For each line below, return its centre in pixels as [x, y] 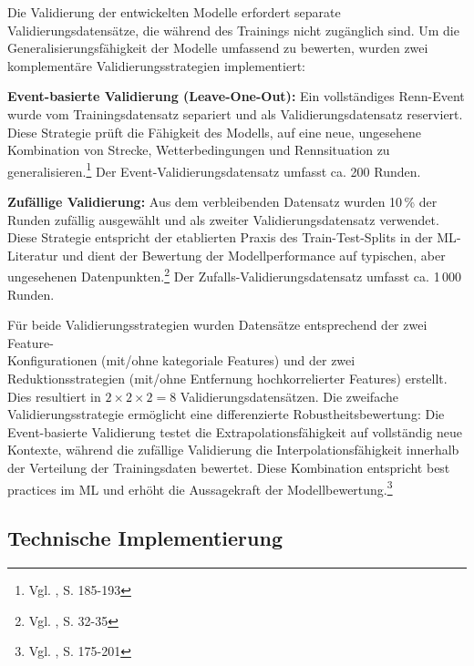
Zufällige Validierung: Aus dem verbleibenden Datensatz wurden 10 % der [222, 201]
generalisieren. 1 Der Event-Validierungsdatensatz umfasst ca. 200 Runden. [214, 169]
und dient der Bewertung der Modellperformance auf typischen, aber [254, 255]
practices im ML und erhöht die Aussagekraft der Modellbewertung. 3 [200, 487]
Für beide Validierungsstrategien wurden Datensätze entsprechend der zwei [217, 325]
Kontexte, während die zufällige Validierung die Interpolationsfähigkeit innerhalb [233, 450]
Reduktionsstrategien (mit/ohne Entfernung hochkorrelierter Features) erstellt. [227, 378]
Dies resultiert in [54, 396]
